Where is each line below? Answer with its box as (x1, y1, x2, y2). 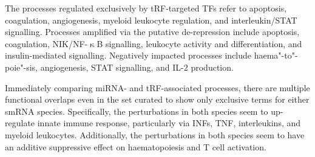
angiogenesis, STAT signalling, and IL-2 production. (40, 60, 234, 73)
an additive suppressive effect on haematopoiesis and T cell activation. (5, 140, 266, 153)
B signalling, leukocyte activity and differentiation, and (97, 37, 302, 50)
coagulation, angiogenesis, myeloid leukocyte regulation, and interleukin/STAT (5, 13, 297, 26)
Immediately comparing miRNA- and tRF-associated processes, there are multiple (5, 81, 310, 94)
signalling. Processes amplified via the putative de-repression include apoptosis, (5, 25, 300, 38)
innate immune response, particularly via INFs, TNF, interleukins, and (37, 117, 301, 129)
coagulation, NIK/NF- (5, 37, 88, 50)
